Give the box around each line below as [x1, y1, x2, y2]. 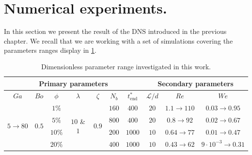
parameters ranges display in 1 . [4, 45, 96, 55]
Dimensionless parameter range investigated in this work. [41, 61, 211, 71]
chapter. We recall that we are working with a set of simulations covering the [4, 35, 233, 46]
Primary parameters [39, 78, 108, 88]
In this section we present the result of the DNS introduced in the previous [4, 26, 227, 36]
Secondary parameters [157, 78, 234, 88]
